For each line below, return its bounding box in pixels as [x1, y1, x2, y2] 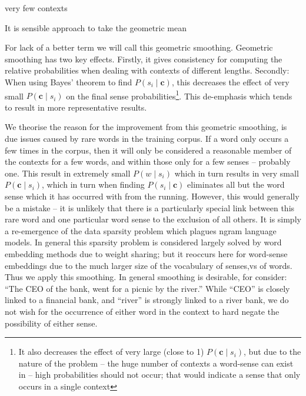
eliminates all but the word [187, 178, 285, 191]
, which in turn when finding [42, 178, 145, 191]
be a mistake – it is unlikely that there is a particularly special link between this [5, 201, 295, 214]
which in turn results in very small [174, 167, 299, 179]
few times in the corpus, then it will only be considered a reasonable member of [5, 144, 292, 156]
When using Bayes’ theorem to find [5, 75, 132, 88]
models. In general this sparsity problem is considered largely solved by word [5, 236, 282, 248]
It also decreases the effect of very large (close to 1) [18, 345, 204, 358]
